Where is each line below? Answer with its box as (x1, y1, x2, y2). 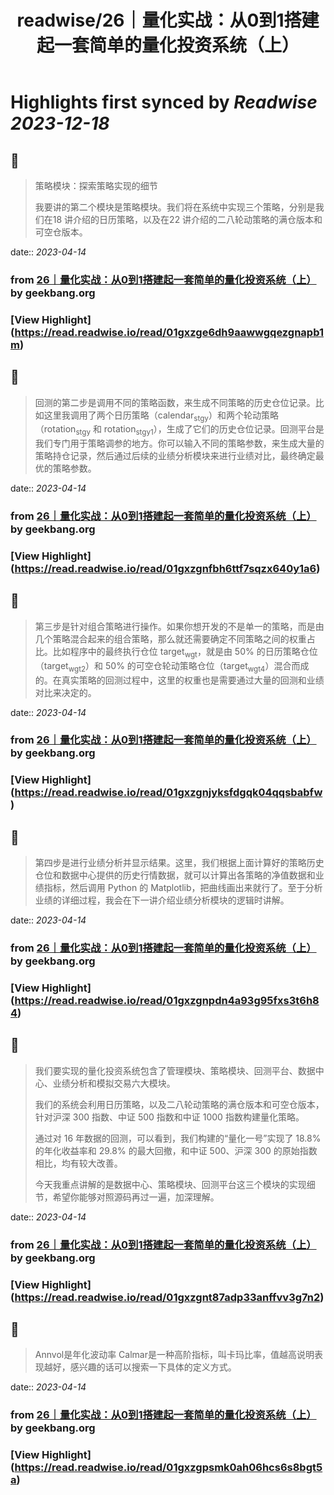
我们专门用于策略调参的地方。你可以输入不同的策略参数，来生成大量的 (34, 437, 325, 450)
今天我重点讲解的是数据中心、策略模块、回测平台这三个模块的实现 (34, 1178, 307, 1190)
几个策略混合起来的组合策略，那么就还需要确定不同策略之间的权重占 (34, 632, 316, 645)
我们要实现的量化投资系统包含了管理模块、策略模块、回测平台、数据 (34, 1064, 316, 1076)
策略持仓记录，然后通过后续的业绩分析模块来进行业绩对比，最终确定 (34, 450, 316, 462)
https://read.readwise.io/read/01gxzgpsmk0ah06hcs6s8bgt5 (14, 1461, 323, 1475)
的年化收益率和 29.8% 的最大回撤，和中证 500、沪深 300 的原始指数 (34, 1144, 318, 1156)
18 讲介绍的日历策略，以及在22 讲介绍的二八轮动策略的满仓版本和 (52, 214, 323, 225)
